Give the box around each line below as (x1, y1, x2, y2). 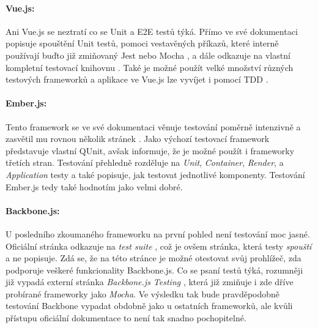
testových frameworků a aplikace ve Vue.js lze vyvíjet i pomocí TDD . (6, 73, 268, 86)
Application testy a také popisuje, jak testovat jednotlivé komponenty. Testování (6, 168, 305, 181)
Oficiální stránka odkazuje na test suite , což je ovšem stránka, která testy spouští (6, 239, 312, 252)
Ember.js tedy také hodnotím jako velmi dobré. (6, 180, 183, 193)
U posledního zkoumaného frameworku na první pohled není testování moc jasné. (6, 227, 310, 240)
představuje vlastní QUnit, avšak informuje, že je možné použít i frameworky (6, 144, 295, 157)
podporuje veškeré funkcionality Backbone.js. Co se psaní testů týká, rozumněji (6, 263, 303, 276)
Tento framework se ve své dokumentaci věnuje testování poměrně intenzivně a (6, 120, 301, 133)
